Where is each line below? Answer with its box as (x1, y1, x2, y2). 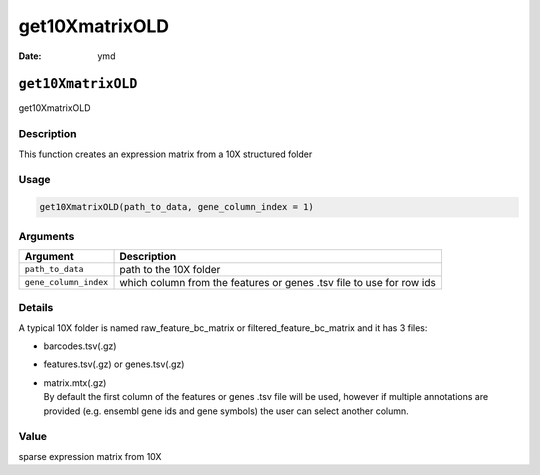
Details (18, 301, 54, 315)
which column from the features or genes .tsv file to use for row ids (119, 275, 437, 289)
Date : (18, 50, 42, 62)
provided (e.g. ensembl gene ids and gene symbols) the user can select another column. (43, 405, 409, 417)
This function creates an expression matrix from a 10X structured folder (18, 148, 313, 160)
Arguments (18, 229, 75, 243)
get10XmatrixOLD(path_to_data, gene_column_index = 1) (39, 201, 314, 213)
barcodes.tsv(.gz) (43, 340, 117, 352)
